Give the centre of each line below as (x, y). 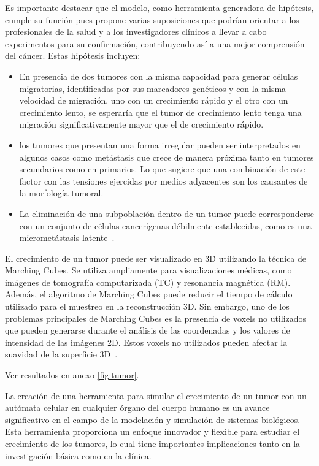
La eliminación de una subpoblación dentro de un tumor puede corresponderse (167, 213)
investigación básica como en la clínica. (78, 455)
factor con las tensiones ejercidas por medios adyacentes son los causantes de (163, 181)
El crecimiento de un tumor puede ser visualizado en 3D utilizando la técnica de (156, 258)
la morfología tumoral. (61, 193)
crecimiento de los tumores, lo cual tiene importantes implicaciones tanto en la (153, 443)
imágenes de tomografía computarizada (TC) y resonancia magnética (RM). (148, 282)
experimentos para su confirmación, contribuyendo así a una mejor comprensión (155, 43)
